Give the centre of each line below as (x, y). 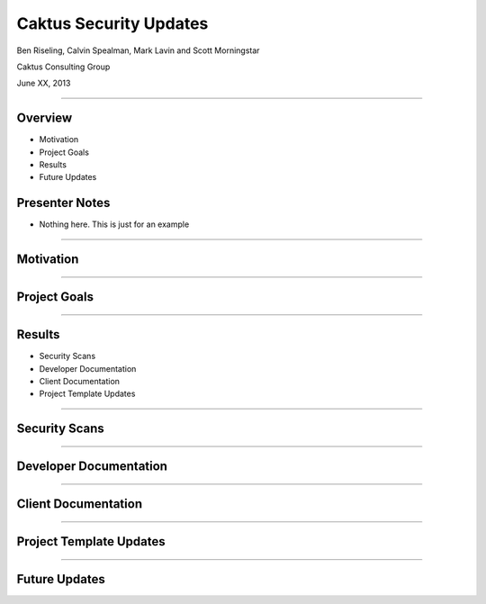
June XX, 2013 (44, 83)
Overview (45, 118)
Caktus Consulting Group (63, 67)
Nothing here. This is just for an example (114, 224)
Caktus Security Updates (112, 23)
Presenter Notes (63, 203)
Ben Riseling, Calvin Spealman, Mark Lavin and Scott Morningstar (138, 50)
